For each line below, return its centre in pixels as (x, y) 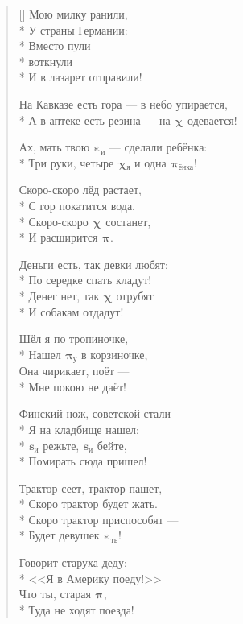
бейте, (112, 445)
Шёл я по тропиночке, (74, 339)
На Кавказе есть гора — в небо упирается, (123, 103)
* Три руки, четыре (66, 162)
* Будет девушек (59, 535)
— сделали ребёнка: (158, 147)
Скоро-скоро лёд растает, (80, 190)
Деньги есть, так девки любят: (93, 264)
